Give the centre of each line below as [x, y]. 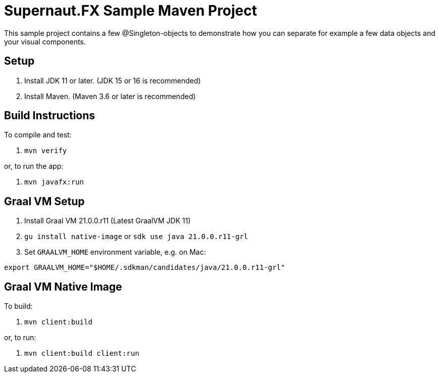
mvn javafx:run [54, 182]
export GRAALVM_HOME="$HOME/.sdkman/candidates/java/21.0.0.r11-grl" [145, 268]
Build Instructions [50, 116]
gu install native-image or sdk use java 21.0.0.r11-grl [136, 237]
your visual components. [45, 41]
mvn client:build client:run [82, 354]
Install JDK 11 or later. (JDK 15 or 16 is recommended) [113, 80]
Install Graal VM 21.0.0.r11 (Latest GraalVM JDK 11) [108, 221]
